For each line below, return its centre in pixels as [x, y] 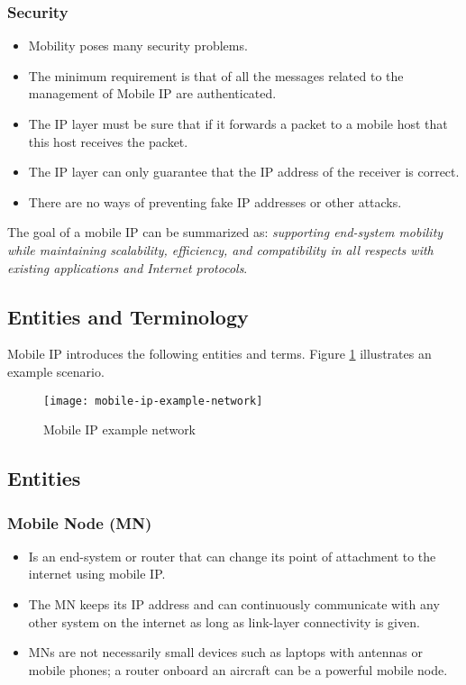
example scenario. [56, 371]
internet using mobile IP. [97, 574]
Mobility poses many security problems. [138, 46]
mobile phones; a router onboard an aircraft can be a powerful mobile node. [238, 669]
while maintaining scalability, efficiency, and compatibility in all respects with [220, 249]
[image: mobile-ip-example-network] [153, 401]
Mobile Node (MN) [80, 522]
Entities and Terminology [128, 316]
